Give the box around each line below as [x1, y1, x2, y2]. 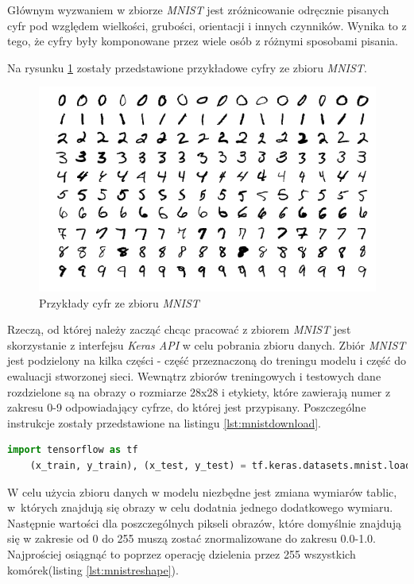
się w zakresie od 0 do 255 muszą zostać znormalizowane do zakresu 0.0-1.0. [7, 530, 376, 547]
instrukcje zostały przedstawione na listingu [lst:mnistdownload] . [7, 414, 321, 431]
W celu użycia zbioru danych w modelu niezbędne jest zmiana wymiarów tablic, [7, 483, 397, 500]
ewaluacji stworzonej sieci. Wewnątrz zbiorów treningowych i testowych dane [7, 368, 381, 385]
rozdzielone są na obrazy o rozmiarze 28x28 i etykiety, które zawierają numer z [7, 383, 391, 400]
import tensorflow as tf [7, 444, 138, 456]
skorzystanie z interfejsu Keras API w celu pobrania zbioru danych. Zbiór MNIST [7, 336, 406, 353]
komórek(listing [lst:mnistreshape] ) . [7, 561, 179, 578]
